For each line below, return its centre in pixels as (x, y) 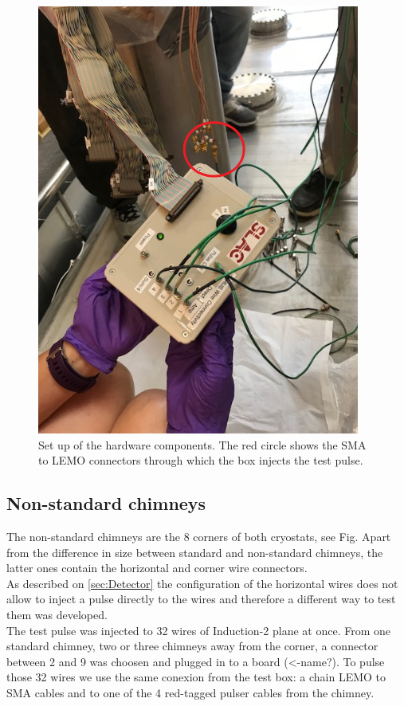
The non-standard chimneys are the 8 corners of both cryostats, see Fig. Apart (199, 536)
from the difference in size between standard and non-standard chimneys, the (195, 552)
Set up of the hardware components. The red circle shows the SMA (202, 444)
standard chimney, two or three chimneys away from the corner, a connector (192, 646)
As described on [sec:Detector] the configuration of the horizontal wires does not (202, 583)
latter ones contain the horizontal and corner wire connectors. (157, 568)
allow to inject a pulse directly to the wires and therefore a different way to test (201, 599)
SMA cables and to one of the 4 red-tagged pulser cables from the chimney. (190, 692)
